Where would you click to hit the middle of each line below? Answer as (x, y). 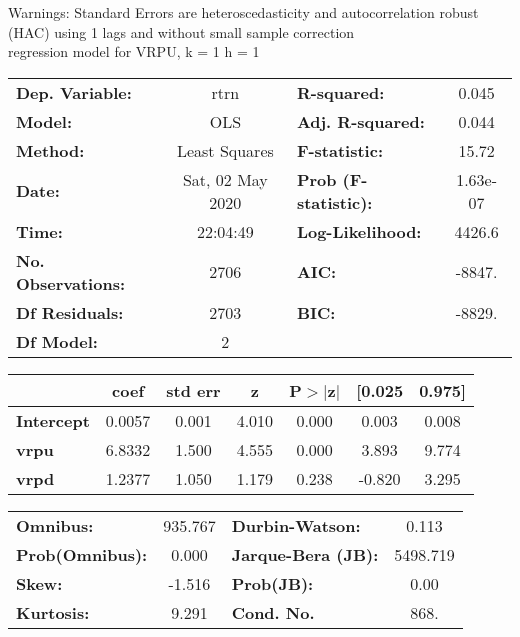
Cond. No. (273, 612)
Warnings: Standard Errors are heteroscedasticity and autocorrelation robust (243, 12)
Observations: (71, 283)
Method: (50, 150)
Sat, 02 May (225, 179)
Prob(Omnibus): (82, 554)
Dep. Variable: (74, 92)
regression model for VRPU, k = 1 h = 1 (134, 51)
